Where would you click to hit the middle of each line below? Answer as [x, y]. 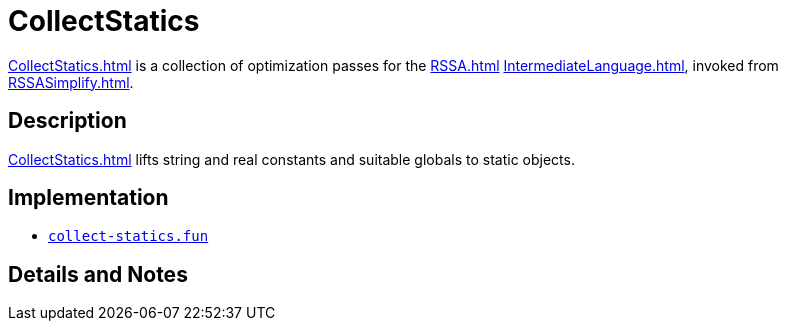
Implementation [88, 198]
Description [67, 121]
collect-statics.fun [128, 236]
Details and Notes [98, 274]
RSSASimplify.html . [71, 82]
